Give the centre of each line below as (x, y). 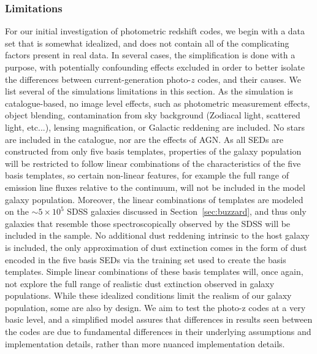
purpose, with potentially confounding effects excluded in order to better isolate (155, 67)
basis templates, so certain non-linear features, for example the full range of (147, 175)
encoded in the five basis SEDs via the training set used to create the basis (146, 259)
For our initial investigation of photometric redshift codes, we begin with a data (155, 31)
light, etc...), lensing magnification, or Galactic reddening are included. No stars (155, 127)
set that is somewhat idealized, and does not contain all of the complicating (147, 43)
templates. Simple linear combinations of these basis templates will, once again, (154, 271)
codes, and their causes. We (249, 79)
